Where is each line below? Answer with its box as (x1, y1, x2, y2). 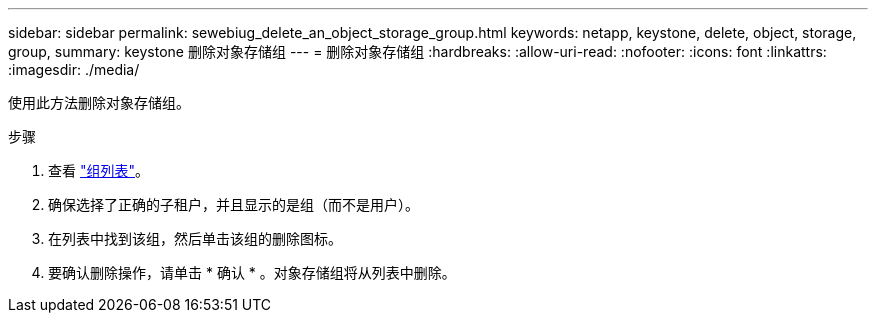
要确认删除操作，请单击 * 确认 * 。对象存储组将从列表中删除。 (48, 264, 456, 281)
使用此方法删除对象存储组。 (8, 94, 190, 111)
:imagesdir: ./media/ (8, 61, 140, 78)
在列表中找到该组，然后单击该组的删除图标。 (48, 230, 342, 247)
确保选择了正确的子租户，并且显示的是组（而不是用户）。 (48, 196, 419, 213)
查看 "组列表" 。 (48, 162, 149, 179)
